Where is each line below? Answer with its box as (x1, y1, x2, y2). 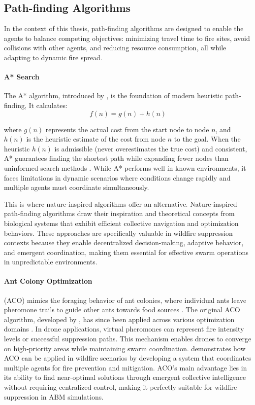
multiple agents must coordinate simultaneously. (4, 182, 149, 192)
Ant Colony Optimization (4, 276, 93, 286)
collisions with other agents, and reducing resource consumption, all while (4, 42, 226, 53)
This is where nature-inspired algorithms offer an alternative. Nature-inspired (4, 198, 237, 209)
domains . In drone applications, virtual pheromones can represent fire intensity (4, 324, 244, 334)
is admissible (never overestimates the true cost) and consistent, (54, 143, 247, 153)
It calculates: (29, 100, 67, 110)
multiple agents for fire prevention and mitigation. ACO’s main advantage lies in (4, 362, 247, 372)
